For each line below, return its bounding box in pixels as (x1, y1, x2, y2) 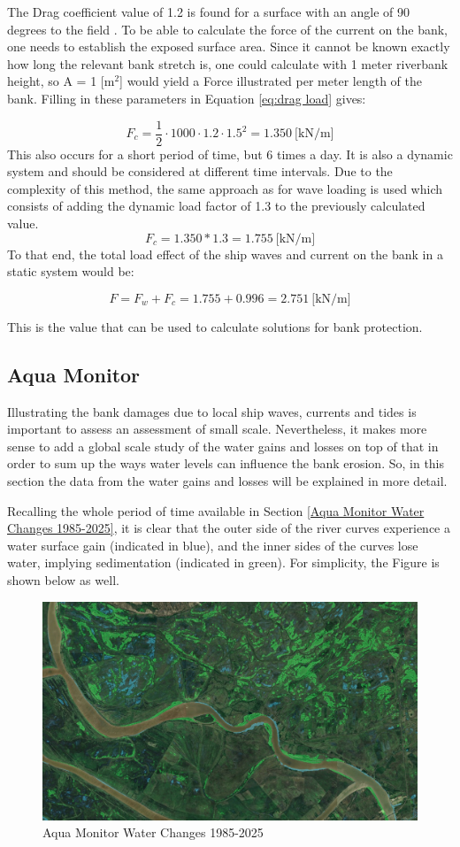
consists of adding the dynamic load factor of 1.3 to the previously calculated (7, 196, 425, 215)
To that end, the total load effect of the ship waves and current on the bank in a (7, 244, 443, 263)
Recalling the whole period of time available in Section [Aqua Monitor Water (7, 501, 425, 520)
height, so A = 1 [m (7, 72, 115, 90)
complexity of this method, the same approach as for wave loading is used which (7, 179, 442, 197)
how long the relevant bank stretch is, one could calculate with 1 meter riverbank (7, 54, 448, 73)
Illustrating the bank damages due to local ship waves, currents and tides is (7, 402, 417, 420)
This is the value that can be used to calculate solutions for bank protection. (7, 317, 423, 335)
